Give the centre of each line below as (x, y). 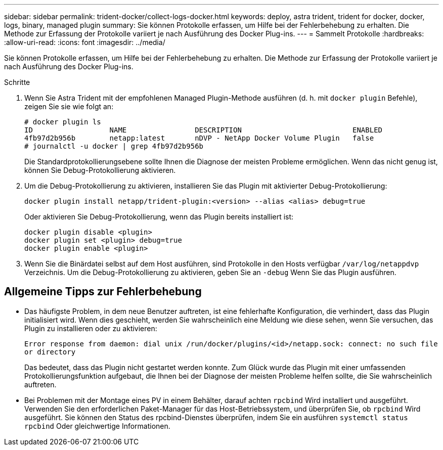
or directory (50, 352)
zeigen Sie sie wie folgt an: (69, 106)
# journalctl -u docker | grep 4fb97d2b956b (114, 146)
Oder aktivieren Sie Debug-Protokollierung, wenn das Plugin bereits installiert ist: (159, 217)
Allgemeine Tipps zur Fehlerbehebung (103, 292)
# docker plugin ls (63, 122)
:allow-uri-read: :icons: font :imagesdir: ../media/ (85, 42)
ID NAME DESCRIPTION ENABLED (204, 130)
